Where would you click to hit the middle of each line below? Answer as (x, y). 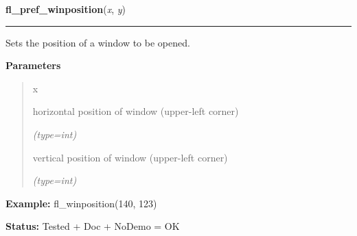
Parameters (33, 65)
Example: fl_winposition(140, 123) (81, 203)
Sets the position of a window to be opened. (98, 42)
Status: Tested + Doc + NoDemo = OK (93, 226)
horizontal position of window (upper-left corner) (136, 111)
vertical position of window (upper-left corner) (130, 157)
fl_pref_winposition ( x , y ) (66, 9)
